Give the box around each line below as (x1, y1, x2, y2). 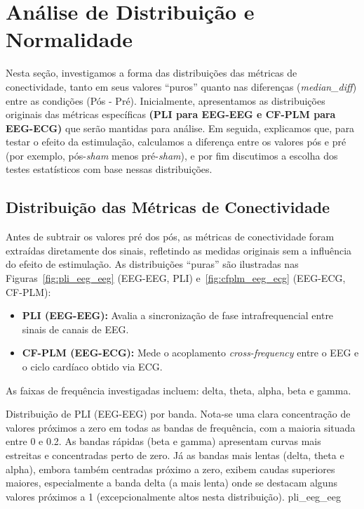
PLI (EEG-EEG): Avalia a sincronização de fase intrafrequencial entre (22, 308, 334, 323)
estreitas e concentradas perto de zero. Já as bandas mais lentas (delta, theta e (6, 447, 344, 462)
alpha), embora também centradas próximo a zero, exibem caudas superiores (6, 461, 335, 476)
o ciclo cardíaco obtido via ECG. (22, 359, 163, 374)
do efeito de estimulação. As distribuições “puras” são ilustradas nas (6, 257, 299, 271)
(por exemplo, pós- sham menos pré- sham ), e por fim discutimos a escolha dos (6, 148, 338, 162)
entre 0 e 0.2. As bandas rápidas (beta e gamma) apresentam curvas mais (6, 434, 321, 449)
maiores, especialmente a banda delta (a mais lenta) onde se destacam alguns (6, 475, 337, 490)
